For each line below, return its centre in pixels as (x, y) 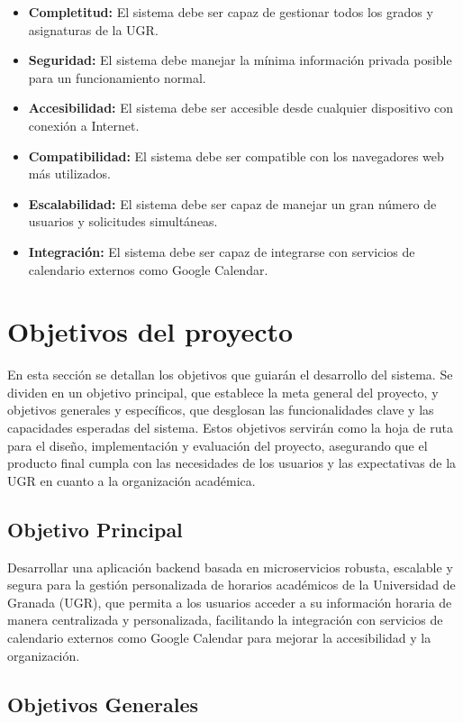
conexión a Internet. (84, 125)
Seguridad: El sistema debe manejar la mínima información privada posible (240, 60)
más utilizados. (69, 174)
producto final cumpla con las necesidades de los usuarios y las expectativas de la (232, 463)
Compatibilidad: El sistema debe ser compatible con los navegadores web (236, 156)
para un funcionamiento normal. (117, 77)
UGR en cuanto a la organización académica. (132, 480)
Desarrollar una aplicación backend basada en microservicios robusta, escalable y (230, 567)
